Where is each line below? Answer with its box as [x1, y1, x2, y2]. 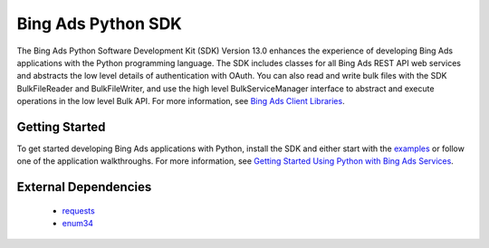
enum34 [62, 218, 94, 229]
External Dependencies [16, 179, 152, 195]
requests [62, 205, 95, 216]
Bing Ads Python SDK [16, 14, 183, 33]
